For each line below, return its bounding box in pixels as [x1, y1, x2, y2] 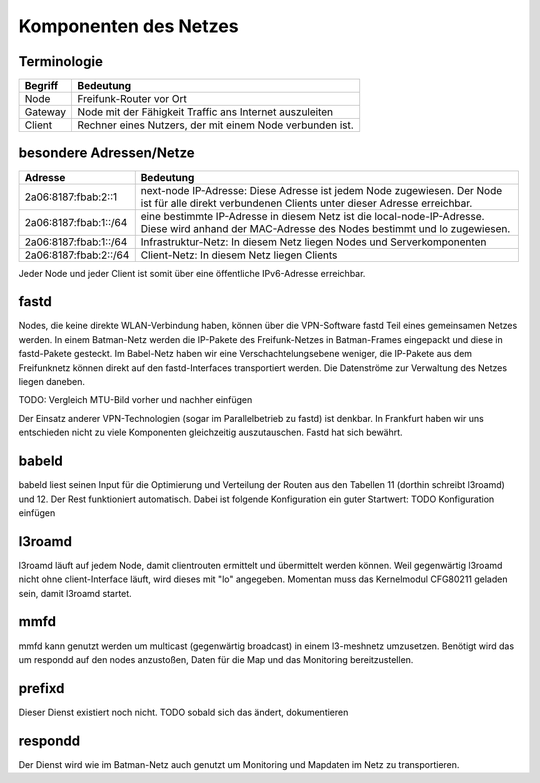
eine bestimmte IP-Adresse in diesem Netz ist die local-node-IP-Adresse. [140, 209, 485, 223]
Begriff [24, 79, 59, 93]
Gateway [24, 105, 67, 119]
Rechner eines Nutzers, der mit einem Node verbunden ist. [77, 118, 354, 132]
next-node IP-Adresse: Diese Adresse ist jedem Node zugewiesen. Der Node [140, 183, 503, 197]
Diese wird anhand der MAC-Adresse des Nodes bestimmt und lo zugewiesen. [140, 221, 511, 235]
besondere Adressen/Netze [18, 145, 195, 162]
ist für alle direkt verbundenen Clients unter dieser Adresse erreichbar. [140, 196, 473, 210]
